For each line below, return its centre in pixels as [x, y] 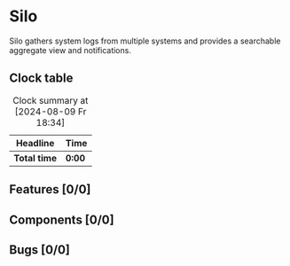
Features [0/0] [50, 189]
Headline [35, 143]
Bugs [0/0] [40, 250]
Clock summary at [51, 100]
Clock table [41, 78]
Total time [35, 158]
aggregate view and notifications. [70, 50]
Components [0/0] [62, 219]
